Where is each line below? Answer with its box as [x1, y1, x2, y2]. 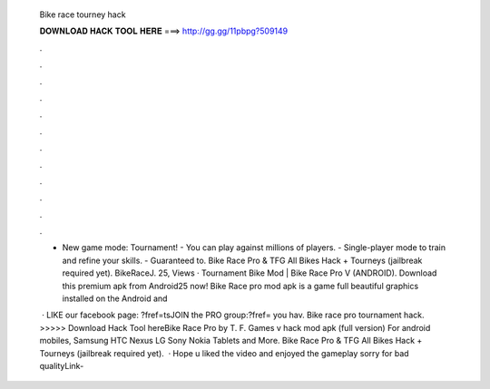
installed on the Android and [62, 293, 168, 304]
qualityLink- [39, 360, 84, 371]
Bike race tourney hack [39, 9, 126, 20]
